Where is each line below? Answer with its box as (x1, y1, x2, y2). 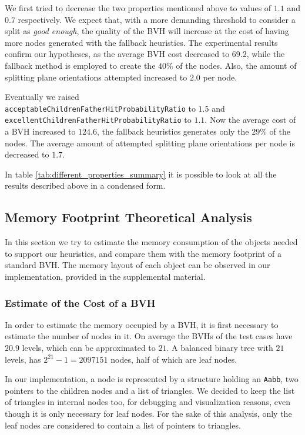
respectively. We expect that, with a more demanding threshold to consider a (18, 13, 296, 25)
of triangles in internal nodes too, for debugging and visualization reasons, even (5, 396, 290, 408)
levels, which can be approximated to (22, 342, 156, 354)
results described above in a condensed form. (5, 179, 166, 192)
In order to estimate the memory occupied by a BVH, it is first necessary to (5, 318, 279, 330)
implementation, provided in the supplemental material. (5, 270, 206, 283)
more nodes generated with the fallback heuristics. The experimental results (5, 36, 278, 48)
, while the (246, 48, 285, 60)
